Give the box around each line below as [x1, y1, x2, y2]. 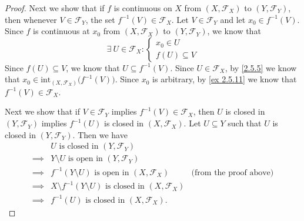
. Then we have [72, 128, 128, 140]
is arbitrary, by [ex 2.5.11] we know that [152, 73, 297, 85]
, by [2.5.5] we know [225, 61, 297, 73]
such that [228, 117, 262, 129]
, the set [85, 13, 115, 25]
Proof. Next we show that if [5, 2, 105, 14]
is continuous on [113, 2, 172, 14]
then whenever [5, 13, 57, 25]
